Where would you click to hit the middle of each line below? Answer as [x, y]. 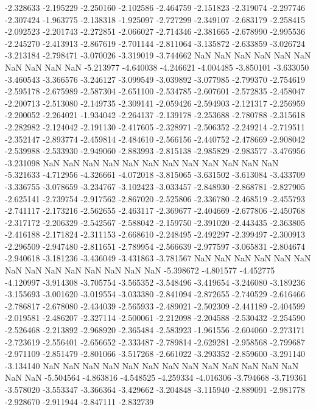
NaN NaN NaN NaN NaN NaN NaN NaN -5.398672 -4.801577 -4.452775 [140, 270]
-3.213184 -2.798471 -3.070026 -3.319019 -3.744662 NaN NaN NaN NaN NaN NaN [158, 55]
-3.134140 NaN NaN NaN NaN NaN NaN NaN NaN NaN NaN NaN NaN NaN [152, 365]
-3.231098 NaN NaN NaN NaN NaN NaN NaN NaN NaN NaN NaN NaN [142, 162]
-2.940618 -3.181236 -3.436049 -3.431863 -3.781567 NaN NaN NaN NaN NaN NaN [158, 258]
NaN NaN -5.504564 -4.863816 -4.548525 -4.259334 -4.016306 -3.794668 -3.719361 [156, 377]
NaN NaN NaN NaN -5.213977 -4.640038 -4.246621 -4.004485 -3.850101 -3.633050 [157, 67]
